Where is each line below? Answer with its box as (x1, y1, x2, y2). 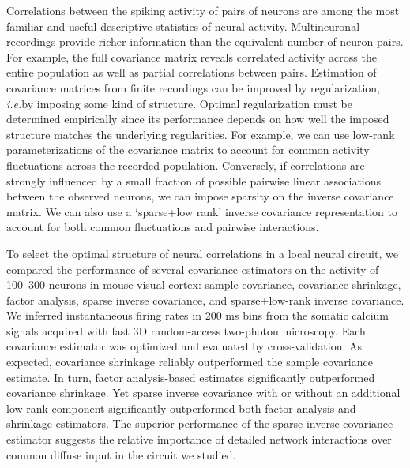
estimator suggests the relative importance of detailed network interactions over (6, 431, 392, 447)
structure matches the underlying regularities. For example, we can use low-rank (6, 125, 395, 142)
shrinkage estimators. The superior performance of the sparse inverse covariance (6, 415, 393, 432)
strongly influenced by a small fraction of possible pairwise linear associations (6, 172, 382, 189)
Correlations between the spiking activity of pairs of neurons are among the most (6, 2, 400, 18)
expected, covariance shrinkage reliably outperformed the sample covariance (6, 354, 373, 370)
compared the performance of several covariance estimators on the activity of (6, 260, 379, 277)
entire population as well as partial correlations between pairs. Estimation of (6, 64, 377, 80)
